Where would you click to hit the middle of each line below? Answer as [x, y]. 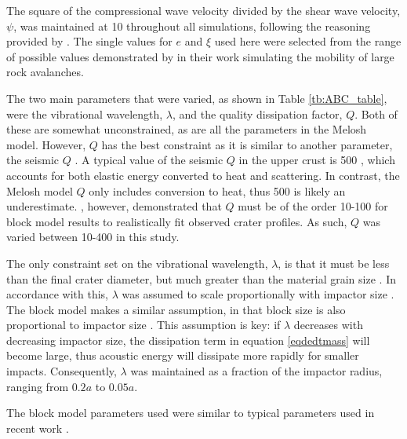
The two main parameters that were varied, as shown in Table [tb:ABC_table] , [197, 98]
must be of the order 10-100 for [313, 206]
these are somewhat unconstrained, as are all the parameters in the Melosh [187, 129]
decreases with [328, 325]
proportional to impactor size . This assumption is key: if [144, 325]
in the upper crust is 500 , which [317, 160]
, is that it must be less [334, 263]
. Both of [376, 113]
